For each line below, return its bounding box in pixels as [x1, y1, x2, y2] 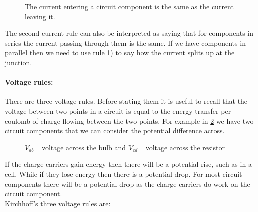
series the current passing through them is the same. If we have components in [5, 37, 246, 48]
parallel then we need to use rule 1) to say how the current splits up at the [5, 47, 235, 58]
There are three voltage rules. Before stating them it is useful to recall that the [5, 96, 248, 106]
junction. [5, 57, 32, 67]
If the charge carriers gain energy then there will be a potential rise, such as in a [5, 159, 252, 169]
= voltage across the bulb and [34, 142, 126, 152]
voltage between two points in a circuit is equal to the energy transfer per [5, 105, 231, 116]
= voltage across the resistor [138, 142, 225, 152]
